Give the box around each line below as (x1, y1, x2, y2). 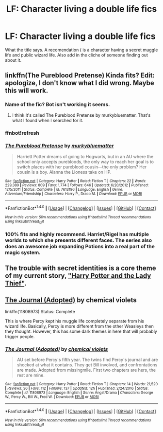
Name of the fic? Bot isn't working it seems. (5, 101, 110, 108)
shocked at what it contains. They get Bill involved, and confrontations (16, 362, 158, 368)
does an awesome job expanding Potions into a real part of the (5, 243, 155, 250)
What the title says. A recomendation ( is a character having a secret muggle (5, 47, 158, 53)
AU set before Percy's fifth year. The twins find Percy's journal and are (16, 357, 158, 363)
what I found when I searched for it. (12, 117, 83, 123)
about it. (5, 57, 22, 63)
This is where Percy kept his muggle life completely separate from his (5, 318, 145, 324)
